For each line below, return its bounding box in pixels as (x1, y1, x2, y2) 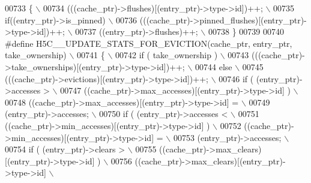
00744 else (195, 60, 232, 73)
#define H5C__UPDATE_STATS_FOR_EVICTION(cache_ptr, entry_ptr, (5, 37, 292, 49)
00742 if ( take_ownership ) (115, 49, 218, 61)
